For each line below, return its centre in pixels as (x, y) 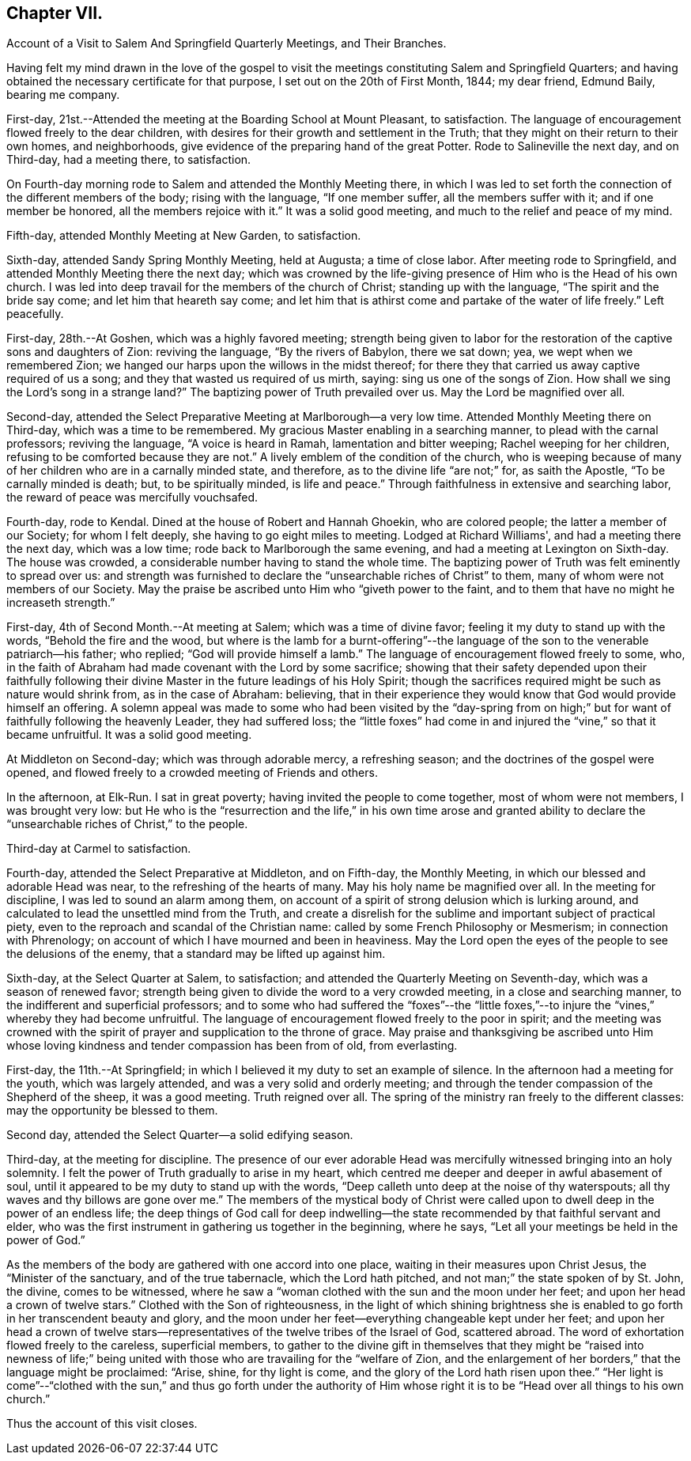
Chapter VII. (55, 13)
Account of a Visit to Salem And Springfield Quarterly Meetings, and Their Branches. (227, 44)
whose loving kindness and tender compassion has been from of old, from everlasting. (232, 1046)
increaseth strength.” (61, 603)
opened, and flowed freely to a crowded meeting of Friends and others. (192, 773)
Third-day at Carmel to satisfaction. (99, 849)
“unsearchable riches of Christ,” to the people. (127, 824)
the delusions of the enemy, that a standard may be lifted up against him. (196, 954)
